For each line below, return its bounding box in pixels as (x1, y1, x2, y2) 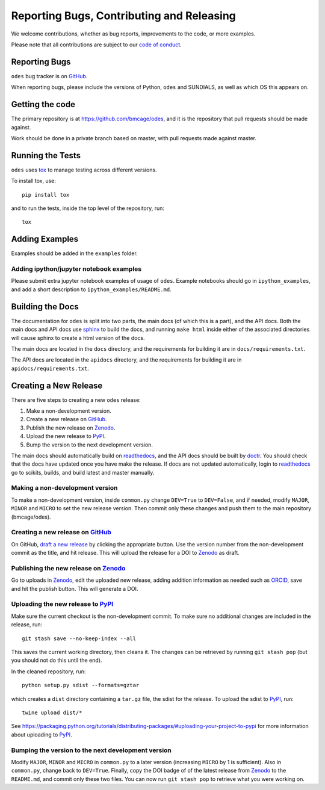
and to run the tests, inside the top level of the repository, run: (11, 205, 165, 212)
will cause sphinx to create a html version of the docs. (11, 334, 145, 341)
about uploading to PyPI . (11, 731, 72, 738)
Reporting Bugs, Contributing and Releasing (11, 9, 236, 22)
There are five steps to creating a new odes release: (11, 396, 141, 403)
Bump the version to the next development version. (26, 441, 153, 448)
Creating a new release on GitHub (11, 528, 111, 537)
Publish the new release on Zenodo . (26, 424, 116, 431)
